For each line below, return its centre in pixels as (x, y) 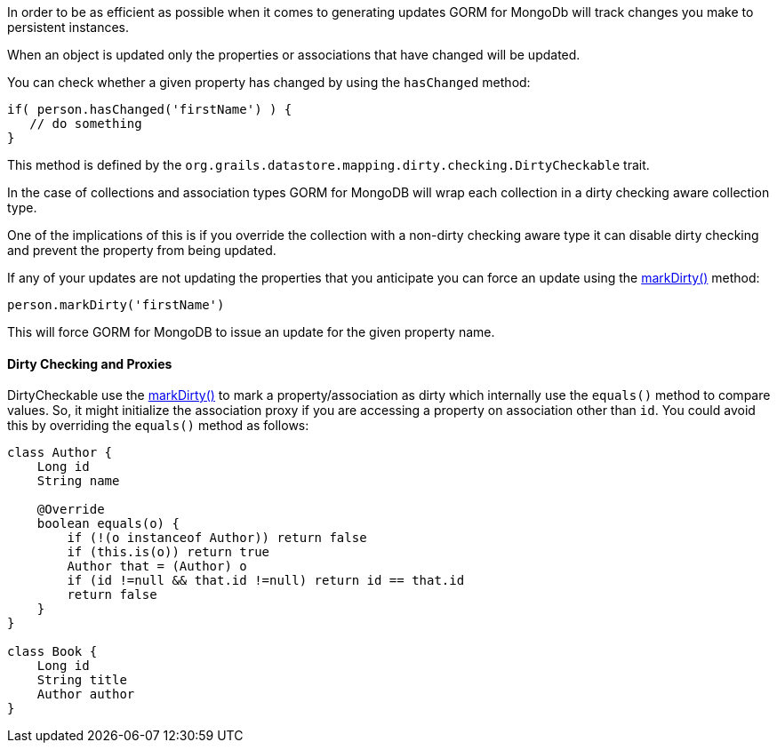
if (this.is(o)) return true (168, 552)
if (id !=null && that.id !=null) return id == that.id (266, 581)
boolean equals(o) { (108, 524)
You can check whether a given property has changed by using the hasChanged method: (269, 82)
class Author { (60, 453)
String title (82, 680)
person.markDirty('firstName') (116, 305)
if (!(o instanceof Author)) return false (217, 538)
